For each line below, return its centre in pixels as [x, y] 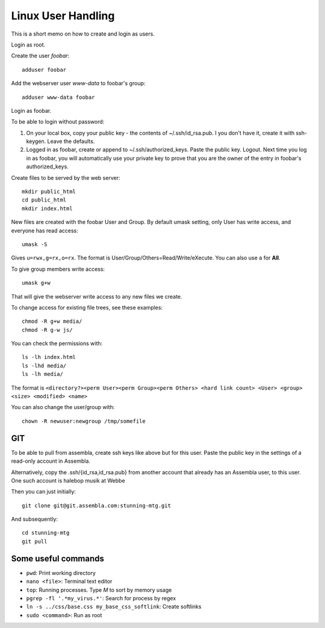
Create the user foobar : [40, 56]
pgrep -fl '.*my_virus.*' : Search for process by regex [101, 598]
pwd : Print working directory [61, 572]
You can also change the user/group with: [63, 407]
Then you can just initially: [44, 492]
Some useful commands [58, 558]
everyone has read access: [45, 230]
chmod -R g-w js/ [47, 330]
